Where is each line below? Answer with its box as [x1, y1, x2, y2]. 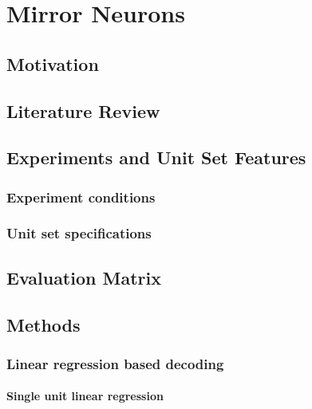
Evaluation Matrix [6, 265, 161, 289]
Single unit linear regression [6, 387, 164, 404]
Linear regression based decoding [6, 353, 224, 373]
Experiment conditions [6, 187, 156, 206]
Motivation [6, 51, 99, 76]
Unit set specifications [6, 223, 152, 243]
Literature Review [6, 98, 160, 123]
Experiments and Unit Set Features [6, 145, 306, 170]
